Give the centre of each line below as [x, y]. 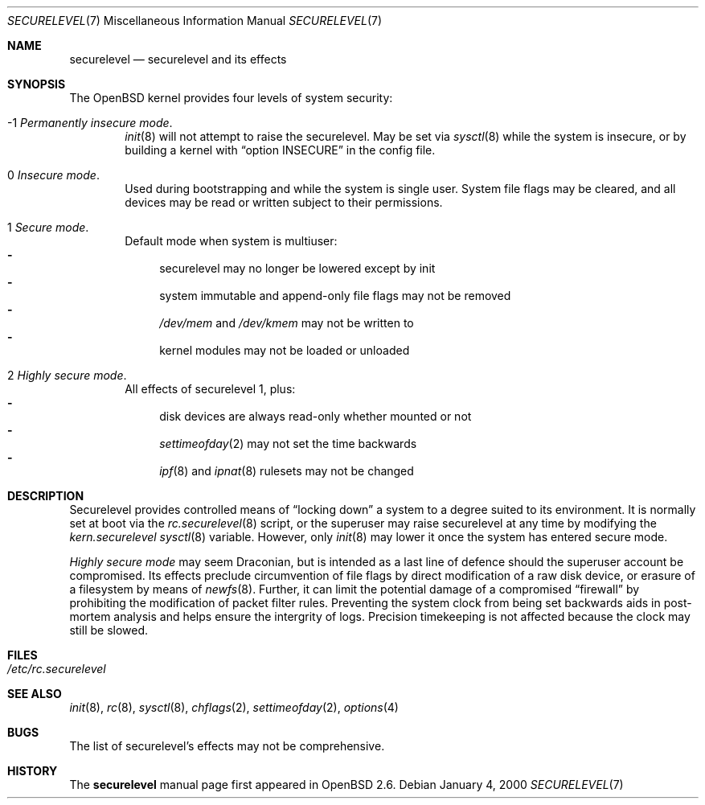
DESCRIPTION [46, 496]
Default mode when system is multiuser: [231, 241]
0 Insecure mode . [53, 175]
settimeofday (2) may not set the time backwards [288, 444]
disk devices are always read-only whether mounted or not [316, 416]
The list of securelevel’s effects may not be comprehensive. [227, 746]
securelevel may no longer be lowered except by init [297, 268]
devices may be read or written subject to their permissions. [284, 202]
